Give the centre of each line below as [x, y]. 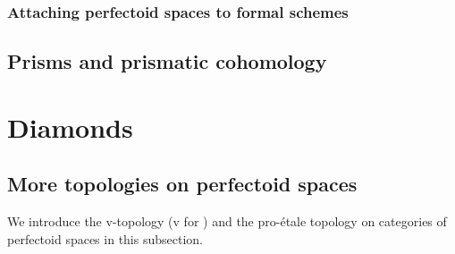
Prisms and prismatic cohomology [167, 61]
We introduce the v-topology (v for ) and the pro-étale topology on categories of [227, 221]
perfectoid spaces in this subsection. [105, 238]
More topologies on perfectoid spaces [182, 184]
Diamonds [70, 127]
